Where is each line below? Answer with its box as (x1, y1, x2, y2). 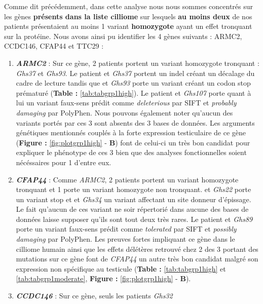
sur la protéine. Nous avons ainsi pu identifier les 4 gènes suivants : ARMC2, (4, 30, 242, 41)
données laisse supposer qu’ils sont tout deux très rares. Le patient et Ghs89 (16, 213, 253, 224)
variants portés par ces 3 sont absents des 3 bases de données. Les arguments (16, 117, 255, 128)
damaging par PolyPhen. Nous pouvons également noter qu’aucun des (16, 107, 233, 118)
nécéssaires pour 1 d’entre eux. (16, 157, 111, 167)
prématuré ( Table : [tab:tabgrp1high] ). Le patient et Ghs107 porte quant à (16, 87, 251, 98)
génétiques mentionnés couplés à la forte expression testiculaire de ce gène (16, 127, 246, 138)
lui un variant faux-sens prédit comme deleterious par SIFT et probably (16, 97, 237, 108)
